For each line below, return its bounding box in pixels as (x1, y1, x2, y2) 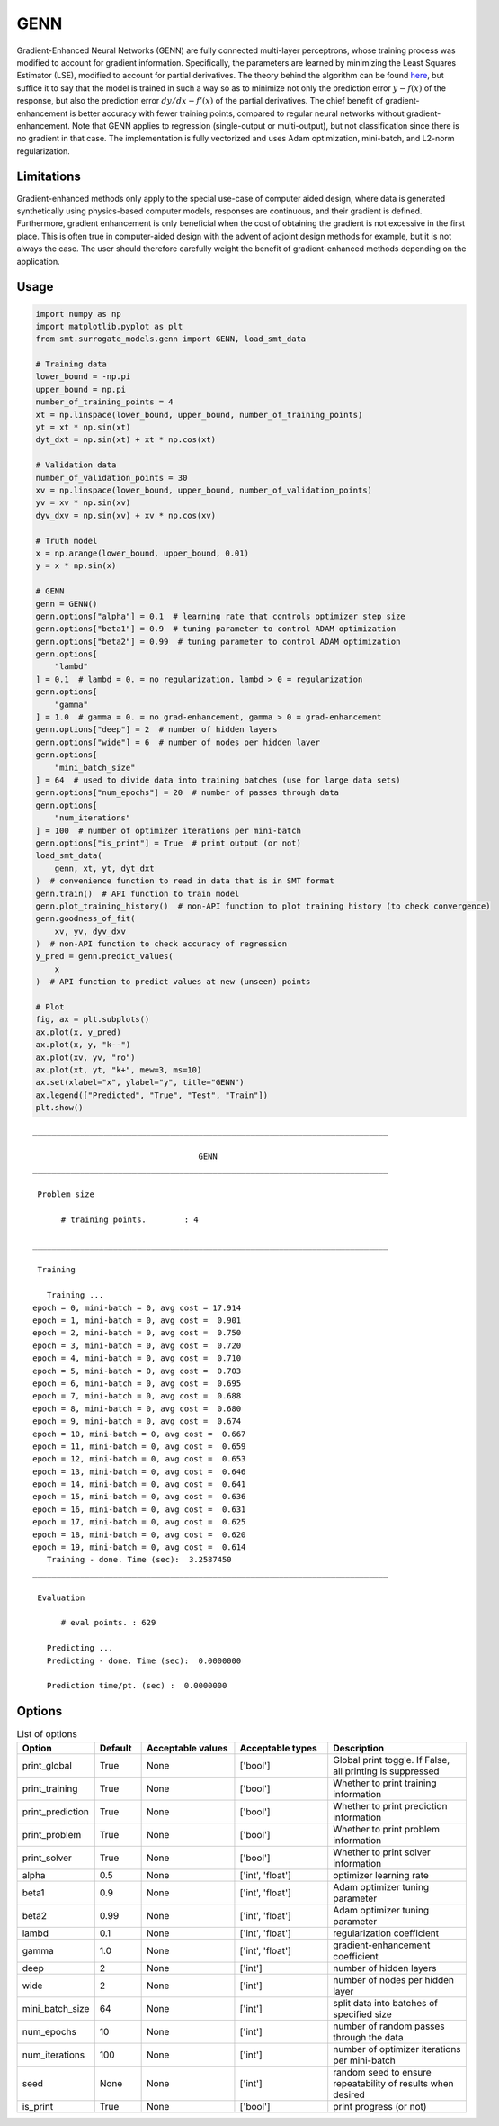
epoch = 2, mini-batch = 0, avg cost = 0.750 (32, 1328, 242, 1338)
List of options (16, 1728, 78, 1741)
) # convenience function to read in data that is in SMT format (35, 876, 334, 886)
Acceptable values (146, 1742, 228, 1754)
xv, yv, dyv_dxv (54, 926, 126, 936)
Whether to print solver (333, 1846, 432, 1859)
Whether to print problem (333, 1823, 441, 1835)
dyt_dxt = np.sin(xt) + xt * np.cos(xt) (35, 435, 216, 445)
